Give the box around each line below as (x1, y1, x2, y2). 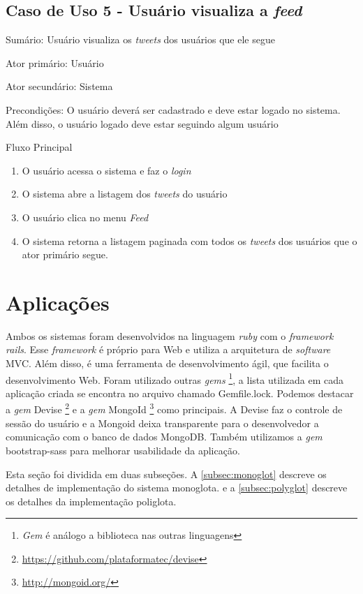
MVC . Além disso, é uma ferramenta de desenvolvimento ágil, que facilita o (6, 356, 329, 371)
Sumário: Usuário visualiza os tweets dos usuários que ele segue (6, 32, 275, 47)
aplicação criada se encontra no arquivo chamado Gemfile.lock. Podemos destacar (6, 385, 354, 400)
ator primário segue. (22, 247, 108, 262)
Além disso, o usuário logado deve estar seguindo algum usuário (6, 116, 279, 131)
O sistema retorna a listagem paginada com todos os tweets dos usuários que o (22, 233, 357, 248)
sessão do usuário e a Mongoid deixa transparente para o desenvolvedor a (6, 415, 319, 430)
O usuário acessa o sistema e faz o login (22, 163, 191, 177)
